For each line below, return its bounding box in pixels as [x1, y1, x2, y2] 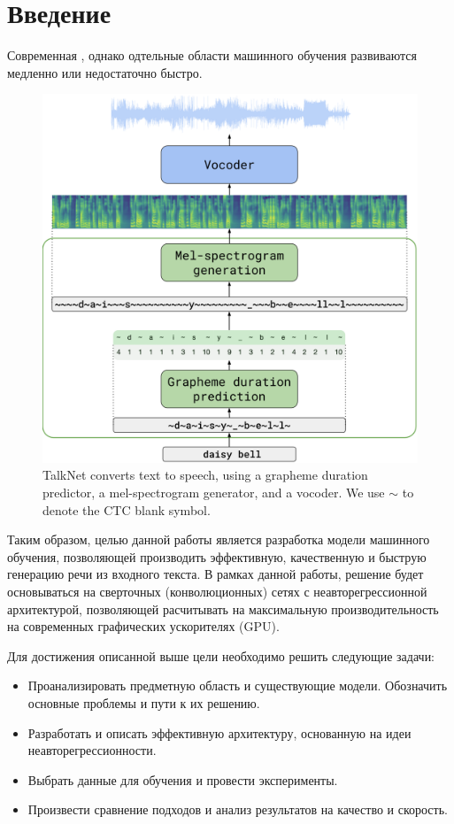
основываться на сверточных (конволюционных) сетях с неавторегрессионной [7, 582, 427, 601]
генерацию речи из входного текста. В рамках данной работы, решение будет [7, 565, 424, 583]
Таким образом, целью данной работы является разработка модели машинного [7, 530, 430, 549]
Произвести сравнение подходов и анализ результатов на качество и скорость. [27, 800, 448, 819]
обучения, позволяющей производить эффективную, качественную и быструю [7, 547, 427, 566]
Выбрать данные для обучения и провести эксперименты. [27, 770, 338, 789]
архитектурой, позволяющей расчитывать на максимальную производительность [7, 599, 439, 618]
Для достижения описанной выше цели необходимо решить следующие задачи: [7, 646, 435, 665]
